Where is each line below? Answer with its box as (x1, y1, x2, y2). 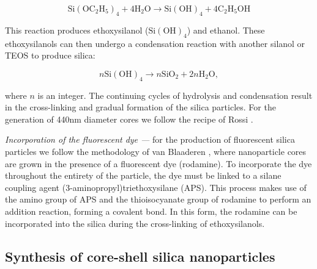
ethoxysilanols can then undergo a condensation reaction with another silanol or (5, 37, 305, 49)
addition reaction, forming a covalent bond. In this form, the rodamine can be (5, 204, 297, 217)
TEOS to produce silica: (5, 49, 95, 62)
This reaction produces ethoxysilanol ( (5, 23, 149, 36)
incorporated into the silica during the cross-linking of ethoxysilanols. (5, 217, 265, 229)
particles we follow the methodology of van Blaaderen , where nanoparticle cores (5, 145, 307, 157)
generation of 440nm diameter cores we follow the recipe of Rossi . (5, 112, 253, 125)
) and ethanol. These (187, 23, 265, 36)
